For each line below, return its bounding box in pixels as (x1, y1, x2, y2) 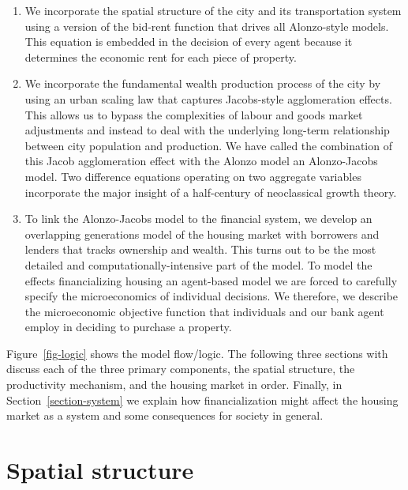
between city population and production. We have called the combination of (24, 137, 392, 153)
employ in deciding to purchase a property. (24, 318, 232, 335)
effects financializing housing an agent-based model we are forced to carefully (24, 272, 398, 288)
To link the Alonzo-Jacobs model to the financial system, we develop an (24, 210, 372, 227)
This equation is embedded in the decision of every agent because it (24, 33, 353, 50)
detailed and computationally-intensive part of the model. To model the (24, 256, 372, 273)
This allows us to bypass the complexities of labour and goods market (24, 106, 363, 122)
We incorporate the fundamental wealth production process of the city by (24, 75, 381, 92)
